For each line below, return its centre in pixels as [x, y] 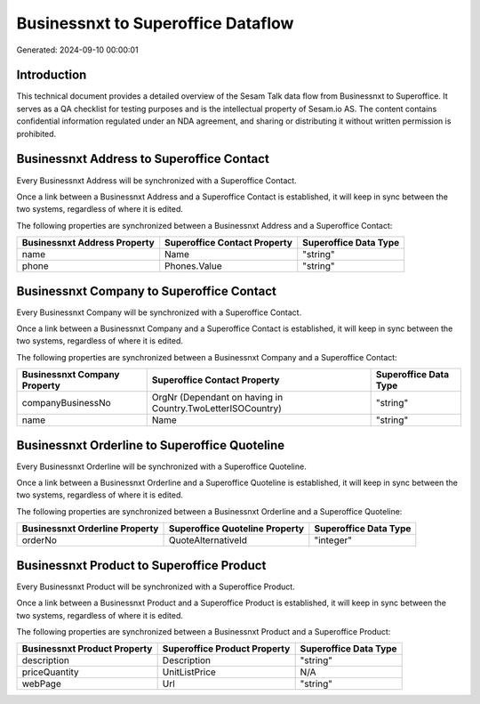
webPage [42, 684]
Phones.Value [193, 266]
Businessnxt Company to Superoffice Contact [147, 291]
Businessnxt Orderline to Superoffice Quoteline [151, 445]
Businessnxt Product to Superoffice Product [141, 565]
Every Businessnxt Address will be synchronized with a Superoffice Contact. [156, 180]
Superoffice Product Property [226, 649]
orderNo [40, 540]
